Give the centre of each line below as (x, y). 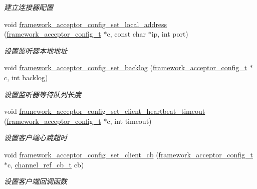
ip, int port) (170, 34)
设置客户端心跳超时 (36, 138)
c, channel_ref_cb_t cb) (46, 164)
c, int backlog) (26, 77)
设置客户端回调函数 (36, 181)
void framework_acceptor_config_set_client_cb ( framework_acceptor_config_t (128, 154)
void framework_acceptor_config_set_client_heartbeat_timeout (105, 111)
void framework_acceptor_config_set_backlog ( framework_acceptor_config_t (126, 67)
